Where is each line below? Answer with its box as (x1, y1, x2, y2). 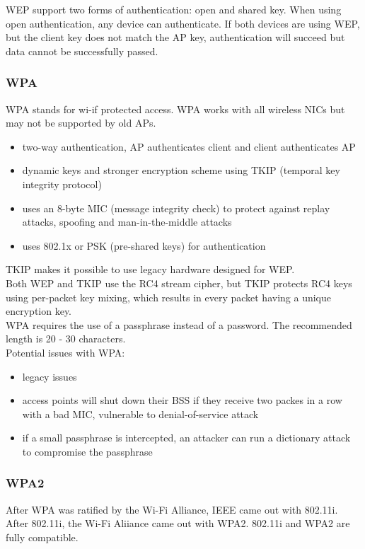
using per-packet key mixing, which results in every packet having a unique (6, 289, 332, 304)
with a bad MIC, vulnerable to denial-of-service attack (22, 406, 259, 421)
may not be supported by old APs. (6, 115, 156, 130)
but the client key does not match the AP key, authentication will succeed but (6, 30, 345, 45)
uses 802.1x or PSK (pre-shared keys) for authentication (22, 238, 266, 253)
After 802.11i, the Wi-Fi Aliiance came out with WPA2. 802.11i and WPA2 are (6, 516, 350, 531)
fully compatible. (6, 529, 79, 544)
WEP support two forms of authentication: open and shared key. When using (6, 2, 342, 16)
